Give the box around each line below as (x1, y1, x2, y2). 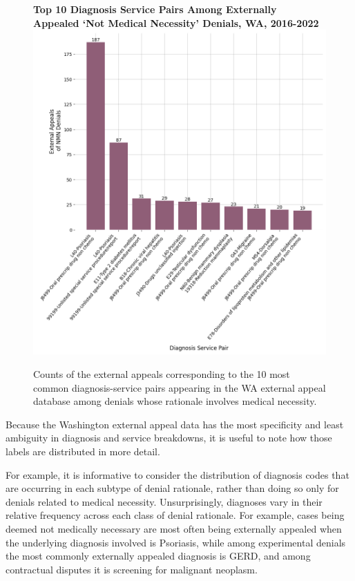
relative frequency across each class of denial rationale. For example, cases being (6, 508, 345, 522)
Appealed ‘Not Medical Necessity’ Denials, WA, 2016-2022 (33, 15, 319, 30)
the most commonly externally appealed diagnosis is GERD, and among (6, 549, 311, 563)
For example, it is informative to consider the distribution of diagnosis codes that (6, 467, 349, 482)
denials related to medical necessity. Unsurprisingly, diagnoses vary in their (6, 494, 323, 508)
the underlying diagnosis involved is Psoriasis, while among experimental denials (6, 535, 346, 549)
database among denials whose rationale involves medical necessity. (33, 394, 317, 408)
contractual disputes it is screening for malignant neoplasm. (6, 562, 258, 576)
